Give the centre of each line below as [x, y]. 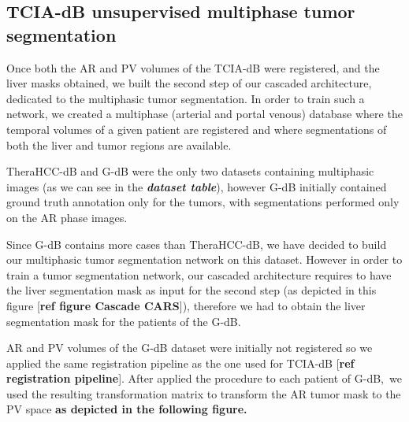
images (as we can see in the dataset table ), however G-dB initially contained [197, 186]
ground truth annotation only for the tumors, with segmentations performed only [203, 202]
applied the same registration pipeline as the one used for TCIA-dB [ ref [180, 363]
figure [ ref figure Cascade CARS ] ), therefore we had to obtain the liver [186, 305]
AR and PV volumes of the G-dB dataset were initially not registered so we [190, 348]
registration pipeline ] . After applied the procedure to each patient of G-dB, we [204, 378]
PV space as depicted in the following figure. [127, 409]
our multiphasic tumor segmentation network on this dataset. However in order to [204, 259]
